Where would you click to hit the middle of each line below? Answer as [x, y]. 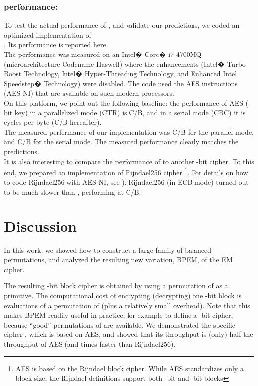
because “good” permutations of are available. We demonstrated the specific [120, 324]
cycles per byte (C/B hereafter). [53, 122]
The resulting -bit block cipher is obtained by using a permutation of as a [116, 286]
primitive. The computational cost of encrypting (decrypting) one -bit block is [123, 296]
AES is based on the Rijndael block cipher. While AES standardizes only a [129, 368]
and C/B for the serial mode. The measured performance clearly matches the [121, 141]
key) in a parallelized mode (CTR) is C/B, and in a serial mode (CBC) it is [130, 112]
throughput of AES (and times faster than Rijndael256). [90, 344]
